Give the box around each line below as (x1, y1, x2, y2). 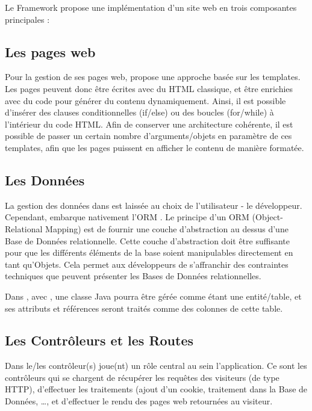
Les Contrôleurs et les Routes (5, 331, 194, 350)
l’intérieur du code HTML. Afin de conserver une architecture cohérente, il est (5, 117, 293, 130)
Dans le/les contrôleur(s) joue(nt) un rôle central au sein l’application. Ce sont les (5, 359, 307, 372)
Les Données (5, 170, 85, 189)
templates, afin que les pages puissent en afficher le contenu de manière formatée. (5, 141, 304, 153)
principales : (5, 13, 50, 25)
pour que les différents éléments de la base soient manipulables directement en (5, 246, 293, 259)
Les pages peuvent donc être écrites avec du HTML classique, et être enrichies (5, 82, 293, 94)
